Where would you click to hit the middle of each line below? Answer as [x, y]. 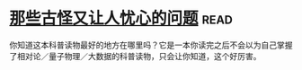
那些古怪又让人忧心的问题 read [121, 18]
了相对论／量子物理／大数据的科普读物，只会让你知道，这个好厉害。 [135, 56]
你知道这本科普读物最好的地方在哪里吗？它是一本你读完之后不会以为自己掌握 [151, 45]
